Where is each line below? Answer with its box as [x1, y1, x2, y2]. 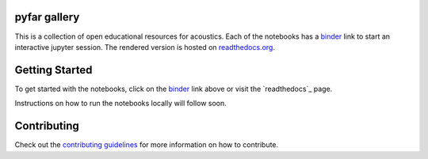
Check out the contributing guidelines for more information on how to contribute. [14, 140, 279, 150]
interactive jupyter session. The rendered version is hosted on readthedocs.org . [14, 42, 275, 51]
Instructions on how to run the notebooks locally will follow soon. [14, 99, 227, 108]
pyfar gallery [14, 10, 80, 24]
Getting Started [14, 63, 93, 77]
